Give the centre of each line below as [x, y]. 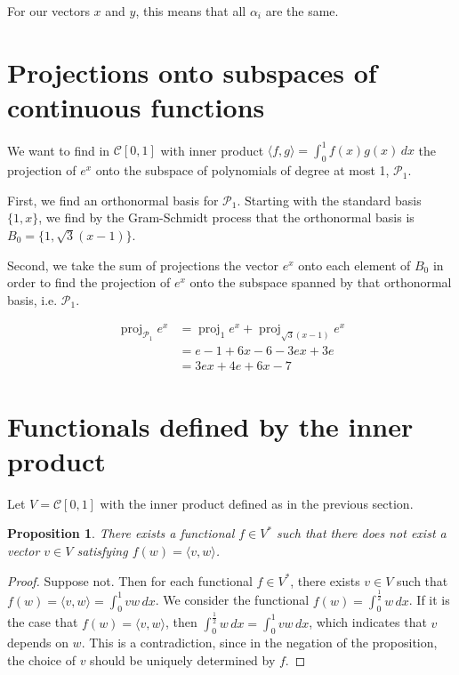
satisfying [102, 550]
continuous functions [136, 106]
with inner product [212, 150]
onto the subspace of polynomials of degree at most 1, [242, 170]
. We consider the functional [232, 600]
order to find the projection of [89, 282]
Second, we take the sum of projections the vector [143, 265]
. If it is [429, 600]
